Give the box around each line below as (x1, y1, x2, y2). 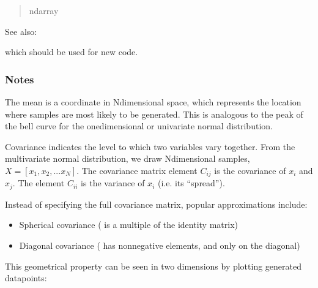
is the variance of (81, 176, 145, 189)
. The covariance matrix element (76, 164, 198, 176)
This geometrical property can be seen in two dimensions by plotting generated (5, 259, 302, 272)
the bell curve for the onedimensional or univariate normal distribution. (5, 119, 273, 132)
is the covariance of (214, 164, 286, 176)
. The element (12, 176, 65, 189)
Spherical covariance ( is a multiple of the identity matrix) (19, 218, 238, 231)
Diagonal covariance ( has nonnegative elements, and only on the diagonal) (19, 239, 300, 252)
